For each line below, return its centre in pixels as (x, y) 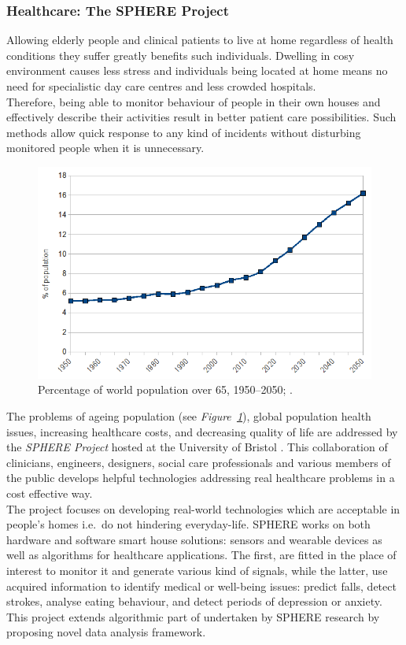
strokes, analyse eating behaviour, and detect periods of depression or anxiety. (194, 601)
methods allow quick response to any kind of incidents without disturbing (184, 132)
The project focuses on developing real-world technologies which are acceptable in (203, 508)
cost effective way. (50, 493)
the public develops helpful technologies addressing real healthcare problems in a (201, 478)
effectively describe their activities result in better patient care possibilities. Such (201, 117)
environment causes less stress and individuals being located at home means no (197, 70)
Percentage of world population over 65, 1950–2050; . (165, 389)
